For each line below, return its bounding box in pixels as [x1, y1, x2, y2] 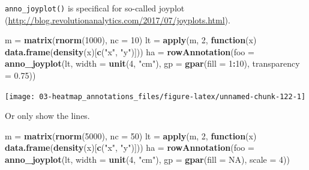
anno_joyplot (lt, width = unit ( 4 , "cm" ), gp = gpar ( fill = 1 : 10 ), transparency [5, 57, 300, 70]
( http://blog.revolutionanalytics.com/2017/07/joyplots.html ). [5, 13, 230, 26]
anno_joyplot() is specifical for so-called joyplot [5, 2, 185, 14]
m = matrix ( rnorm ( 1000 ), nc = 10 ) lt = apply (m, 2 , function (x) [5, 34, 257, 46]
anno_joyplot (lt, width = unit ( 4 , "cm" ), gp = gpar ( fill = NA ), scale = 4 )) [5, 153, 290, 166]
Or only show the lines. [5, 109, 90, 122]
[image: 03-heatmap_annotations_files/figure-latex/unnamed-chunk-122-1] [5, 92, 306, 101]
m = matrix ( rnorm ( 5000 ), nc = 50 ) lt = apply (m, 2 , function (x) [5, 129, 257, 142]
